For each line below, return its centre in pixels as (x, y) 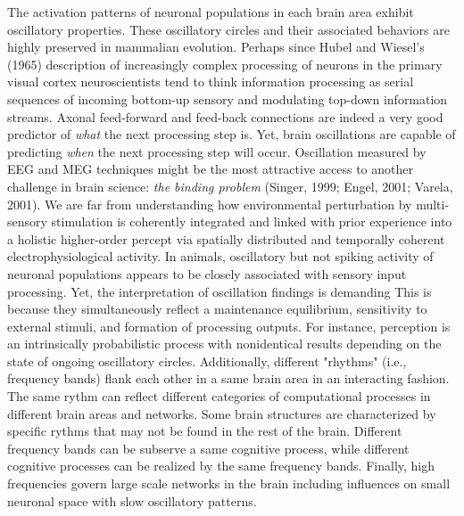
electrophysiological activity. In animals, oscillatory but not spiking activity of (220, 256)
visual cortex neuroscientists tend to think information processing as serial (211, 82)
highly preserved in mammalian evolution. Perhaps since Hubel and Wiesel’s (216, 47)
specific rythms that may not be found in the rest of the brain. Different (205, 431)
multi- (433, 204)
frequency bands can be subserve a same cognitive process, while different (208, 448)
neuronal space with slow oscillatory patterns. (132, 500)
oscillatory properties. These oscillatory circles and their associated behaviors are (228, 29)
